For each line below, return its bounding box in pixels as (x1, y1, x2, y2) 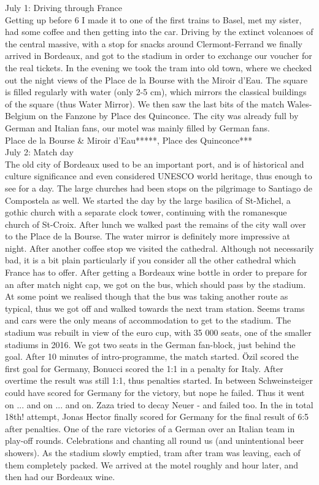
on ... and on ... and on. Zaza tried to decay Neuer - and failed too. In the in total (5, 398, 313, 411)
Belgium (5, 109, 36, 122)
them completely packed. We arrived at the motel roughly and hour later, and (5, 458, 299, 471)
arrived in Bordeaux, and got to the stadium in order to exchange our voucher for (5, 49, 312, 62)
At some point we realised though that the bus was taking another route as (5, 290, 288, 303)
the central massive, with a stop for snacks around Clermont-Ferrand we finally (5, 37, 302, 50)
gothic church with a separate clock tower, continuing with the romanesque (5, 206, 287, 219)
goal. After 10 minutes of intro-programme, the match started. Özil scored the (5, 350, 299, 363)
